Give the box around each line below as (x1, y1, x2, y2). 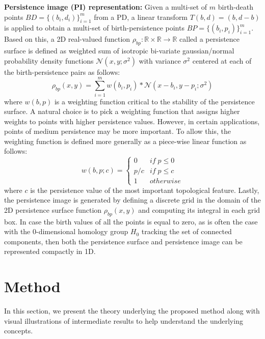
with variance (139, 55, 181, 66)
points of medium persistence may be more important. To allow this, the (4, 126, 231, 136)
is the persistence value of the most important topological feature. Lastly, (30, 184, 259, 195)
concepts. (4, 325, 33, 336)
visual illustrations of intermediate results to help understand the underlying (4, 315, 243, 326)
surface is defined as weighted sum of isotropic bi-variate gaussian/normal (4, 45, 234, 56)
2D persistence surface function (4, 204, 102, 215)
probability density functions (4, 55, 94, 66)
